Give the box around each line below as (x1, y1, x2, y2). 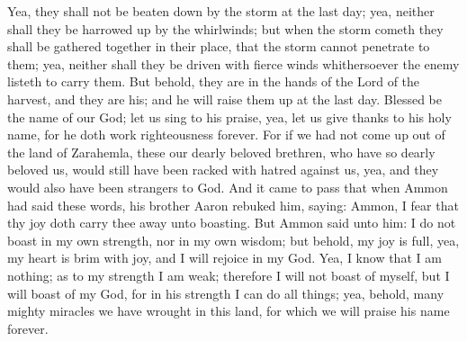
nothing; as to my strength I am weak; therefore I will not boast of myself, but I (7, 265, 450, 284)
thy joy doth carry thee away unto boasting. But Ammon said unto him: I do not (7, 213, 456, 232)
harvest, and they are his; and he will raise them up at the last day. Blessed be (7, 89, 442, 108)
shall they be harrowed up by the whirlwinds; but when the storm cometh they (7, 19, 444, 38)
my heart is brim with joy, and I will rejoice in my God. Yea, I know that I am (7, 248, 442, 267)
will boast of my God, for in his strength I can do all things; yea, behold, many (7, 283, 445, 302)
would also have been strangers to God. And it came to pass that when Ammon (7, 177, 448, 196)
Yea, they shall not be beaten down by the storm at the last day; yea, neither (7, 2, 435, 20)
